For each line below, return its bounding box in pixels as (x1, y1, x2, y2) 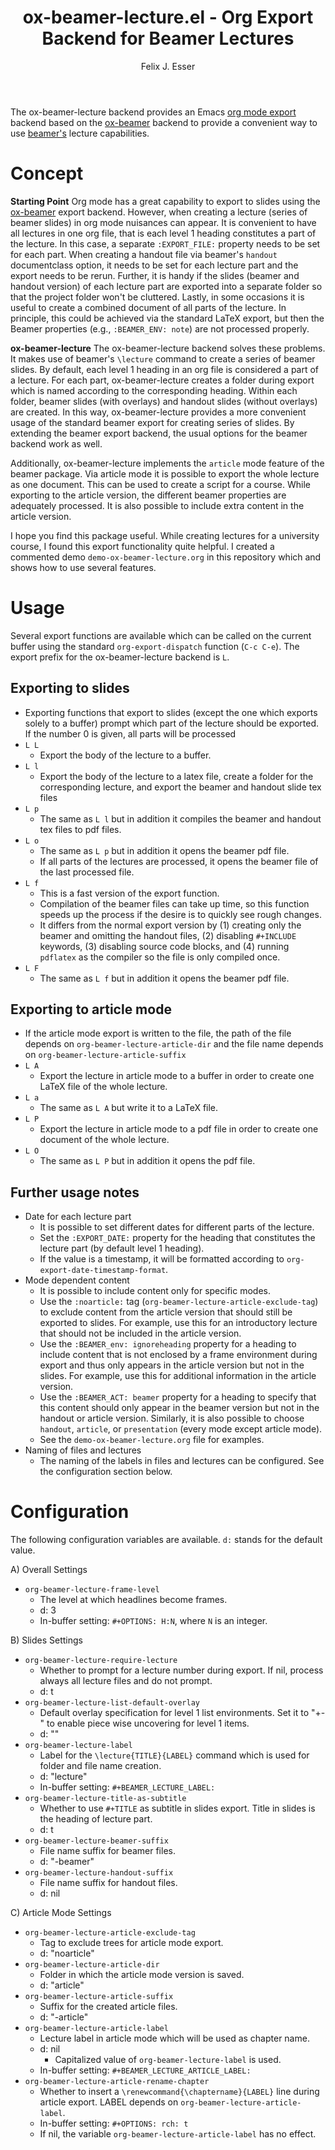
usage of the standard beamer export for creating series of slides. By (10, 416, 295, 428)
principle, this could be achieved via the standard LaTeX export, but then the (10, 312, 325, 324)
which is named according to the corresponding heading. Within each (10, 384, 298, 396)
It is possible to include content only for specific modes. (39, 1285, 271, 1297)
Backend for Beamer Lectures (41, 27, 295, 50)
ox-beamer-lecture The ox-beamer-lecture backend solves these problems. (10, 342, 326, 354)
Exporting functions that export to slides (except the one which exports (24, 706, 318, 718)
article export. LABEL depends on (39, 2096, 179, 2108)
